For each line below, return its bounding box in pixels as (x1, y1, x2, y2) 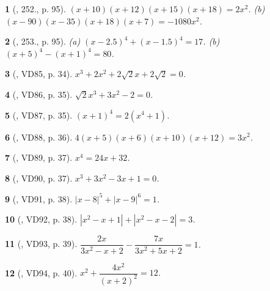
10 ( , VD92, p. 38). (5, 213, 78, 226)
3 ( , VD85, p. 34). (5, 67, 73, 80)
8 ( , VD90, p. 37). (5, 171, 73, 184)
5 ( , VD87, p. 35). (5, 108, 73, 121)
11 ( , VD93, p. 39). (5, 237, 78, 250)
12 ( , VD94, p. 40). (5, 266, 78, 279)
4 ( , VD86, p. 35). (5, 87, 73, 100)
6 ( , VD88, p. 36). (5, 130, 73, 143)
